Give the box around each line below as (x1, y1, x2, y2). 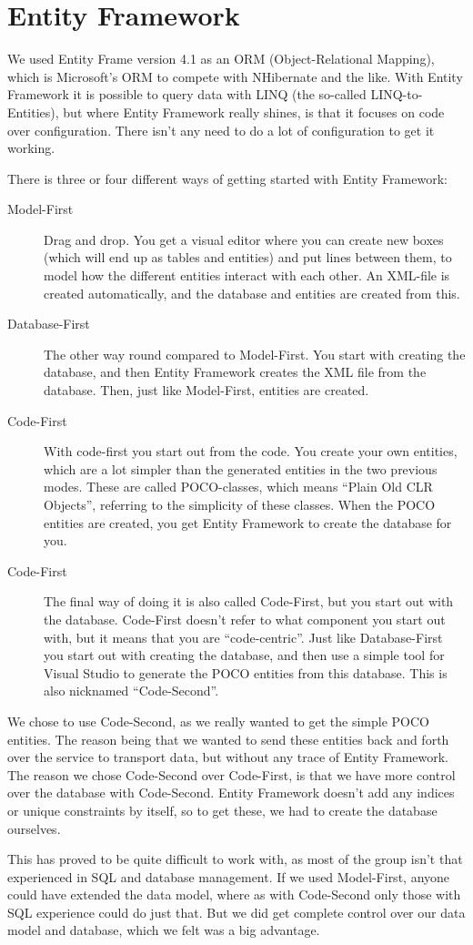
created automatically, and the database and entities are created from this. (44, 283, 460, 302)
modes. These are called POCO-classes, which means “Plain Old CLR (44, 477, 433, 496)
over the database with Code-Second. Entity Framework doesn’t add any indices (7, 783, 455, 802)
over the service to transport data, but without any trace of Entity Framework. (7, 747, 449, 767)
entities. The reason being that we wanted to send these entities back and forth (7, 729, 449, 748)
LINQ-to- (370, 85, 423, 104)
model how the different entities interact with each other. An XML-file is (44, 266, 450, 285)
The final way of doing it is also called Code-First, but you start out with (44, 592, 454, 611)
